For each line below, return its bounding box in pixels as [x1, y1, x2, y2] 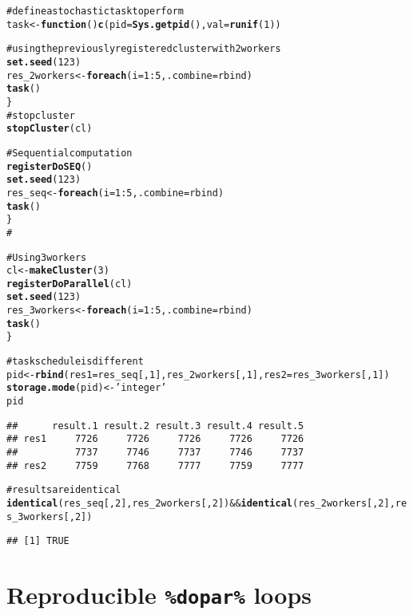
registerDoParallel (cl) [6, 278, 133, 290]
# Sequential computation [6, 147, 133, 159]
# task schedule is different [6, 356, 144, 368]
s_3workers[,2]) [6, 511, 93, 522]
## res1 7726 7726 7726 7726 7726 [6, 433, 304, 445]
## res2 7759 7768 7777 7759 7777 [6, 459, 304, 471]
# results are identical [6, 484, 121, 496]
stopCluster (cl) [6, 123, 93, 135]
